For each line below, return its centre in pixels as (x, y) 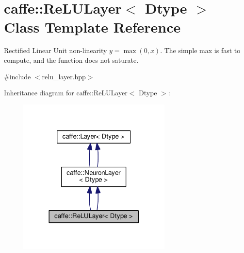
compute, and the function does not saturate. (71, 60)
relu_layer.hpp (64, 76)
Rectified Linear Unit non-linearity (56, 50)
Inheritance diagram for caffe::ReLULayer (66, 93)
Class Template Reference (92, 27)
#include (17, 76)
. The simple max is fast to (200, 50)
